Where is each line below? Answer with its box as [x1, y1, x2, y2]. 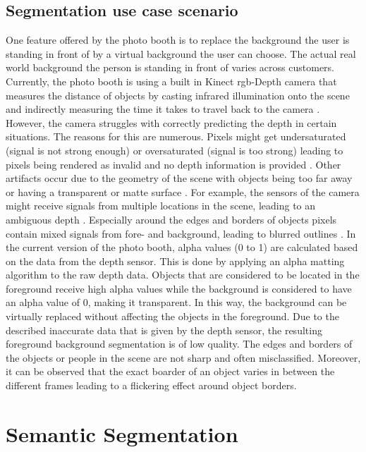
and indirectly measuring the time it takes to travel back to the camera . [6, 102, 320, 116]
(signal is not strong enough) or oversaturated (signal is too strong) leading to [6, 142, 343, 157]
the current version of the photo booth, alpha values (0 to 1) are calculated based [6, 240, 358, 255]
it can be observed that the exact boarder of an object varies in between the [6, 364, 335, 379]
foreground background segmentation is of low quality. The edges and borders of [6, 336, 353, 351]
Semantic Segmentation [6, 419, 238, 448]
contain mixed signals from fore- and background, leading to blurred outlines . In [6, 226, 356, 240]
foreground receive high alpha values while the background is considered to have [6, 281, 352, 295]
